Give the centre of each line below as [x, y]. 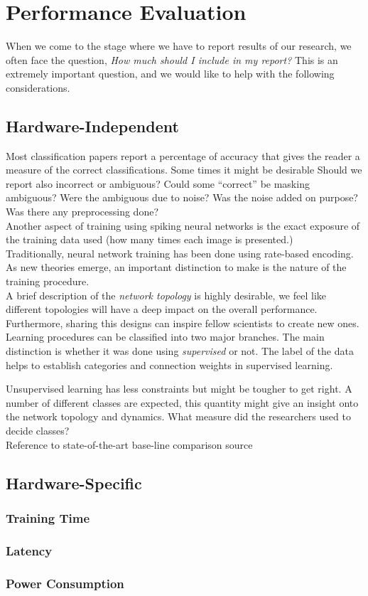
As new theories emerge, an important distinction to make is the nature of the [176, 267]
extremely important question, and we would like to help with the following [170, 74]
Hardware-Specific [74, 483]
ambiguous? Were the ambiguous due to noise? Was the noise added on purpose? [182, 197]
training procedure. [48, 281]
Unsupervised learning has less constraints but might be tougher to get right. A [179, 389]
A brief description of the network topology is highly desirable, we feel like [166, 295]
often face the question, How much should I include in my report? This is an [172, 59]
